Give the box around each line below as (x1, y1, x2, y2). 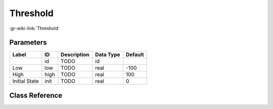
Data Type (95, 51, 121, 58)
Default (125, 51, 144, 58)
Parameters (9, 38, 47, 47)
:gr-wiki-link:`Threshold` (9, 25, 60, 31)
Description (61, 51, 89, 58)
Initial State (12, 78, 39, 85)
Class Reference (9, 91, 63, 99)
